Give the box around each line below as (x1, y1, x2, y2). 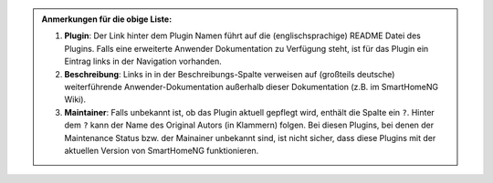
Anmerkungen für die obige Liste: (41, 14, 173, 25)
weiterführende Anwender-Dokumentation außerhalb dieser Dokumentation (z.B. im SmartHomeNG (64, 81, 439, 92)
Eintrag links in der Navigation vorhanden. (64, 56, 223, 67)
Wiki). (64, 94, 87, 105)
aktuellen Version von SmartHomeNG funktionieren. (64, 145, 259, 156)
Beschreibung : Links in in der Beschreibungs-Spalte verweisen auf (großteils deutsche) (64, 68, 395, 79)
